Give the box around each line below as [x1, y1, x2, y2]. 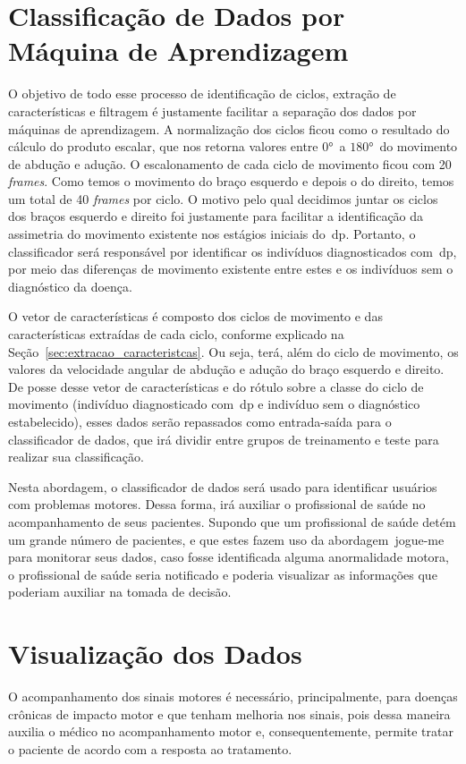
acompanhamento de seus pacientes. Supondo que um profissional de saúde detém [8, 512, 456, 531]
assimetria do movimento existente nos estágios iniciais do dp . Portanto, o [8, 225, 416, 243]
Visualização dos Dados [8, 635, 302, 672]
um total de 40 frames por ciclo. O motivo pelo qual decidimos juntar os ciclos [8, 189, 438, 208]
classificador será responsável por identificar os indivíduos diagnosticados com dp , [8, 242, 457, 260]
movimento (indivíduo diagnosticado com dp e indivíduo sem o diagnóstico [8, 395, 420, 413]
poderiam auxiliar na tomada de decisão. [8, 582, 232, 601]
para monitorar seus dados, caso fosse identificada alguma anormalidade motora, [8, 548, 449, 566]
